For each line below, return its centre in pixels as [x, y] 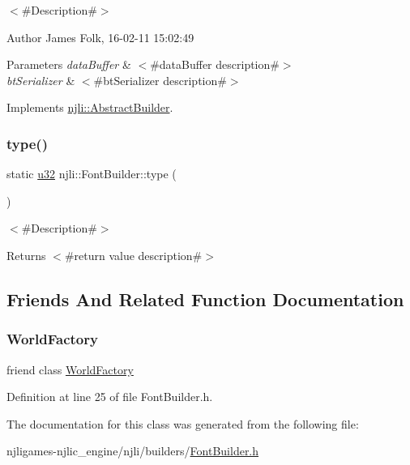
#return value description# [133, 255]
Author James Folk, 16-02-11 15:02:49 [100, 37]
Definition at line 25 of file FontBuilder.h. [110, 397]
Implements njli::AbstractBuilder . [90, 107]
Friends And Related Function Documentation [205, 299]
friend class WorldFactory [70, 369]
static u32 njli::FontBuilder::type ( [92, 174]
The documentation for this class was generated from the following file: [183, 423]
